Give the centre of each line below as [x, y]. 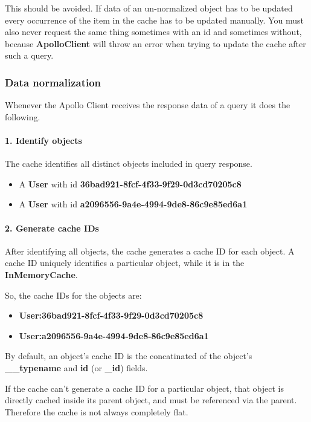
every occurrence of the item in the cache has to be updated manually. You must [154, 20]
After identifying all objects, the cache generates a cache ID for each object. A [150, 251]
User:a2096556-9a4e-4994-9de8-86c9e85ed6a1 [114, 335]
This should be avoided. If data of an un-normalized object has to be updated [149, 8]
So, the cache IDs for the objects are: [73, 295]
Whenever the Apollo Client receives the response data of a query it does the [148, 105]
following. [23, 116]
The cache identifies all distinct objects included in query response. [129, 164]
